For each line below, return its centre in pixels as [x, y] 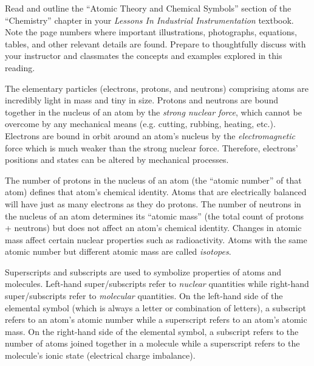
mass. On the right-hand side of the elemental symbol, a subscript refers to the [152, 331]
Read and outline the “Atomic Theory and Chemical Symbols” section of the [148, 8]
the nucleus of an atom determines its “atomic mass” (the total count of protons [155, 216]
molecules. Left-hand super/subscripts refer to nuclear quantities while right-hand [157, 284]
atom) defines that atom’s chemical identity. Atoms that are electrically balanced [156, 192]
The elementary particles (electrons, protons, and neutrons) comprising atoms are [157, 88]
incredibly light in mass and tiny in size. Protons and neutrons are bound [142, 100]
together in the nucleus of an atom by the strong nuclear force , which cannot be [153, 112]
